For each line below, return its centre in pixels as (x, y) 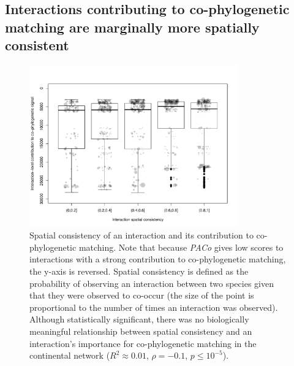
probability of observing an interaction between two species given (152, 283)
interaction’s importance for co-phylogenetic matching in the (143, 343)
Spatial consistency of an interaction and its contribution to (141, 235)
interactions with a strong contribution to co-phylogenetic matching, (158, 259)
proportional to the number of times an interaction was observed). (154, 307)
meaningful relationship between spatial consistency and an (141, 331)
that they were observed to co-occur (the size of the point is (142, 295)
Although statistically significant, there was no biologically (139, 319)
